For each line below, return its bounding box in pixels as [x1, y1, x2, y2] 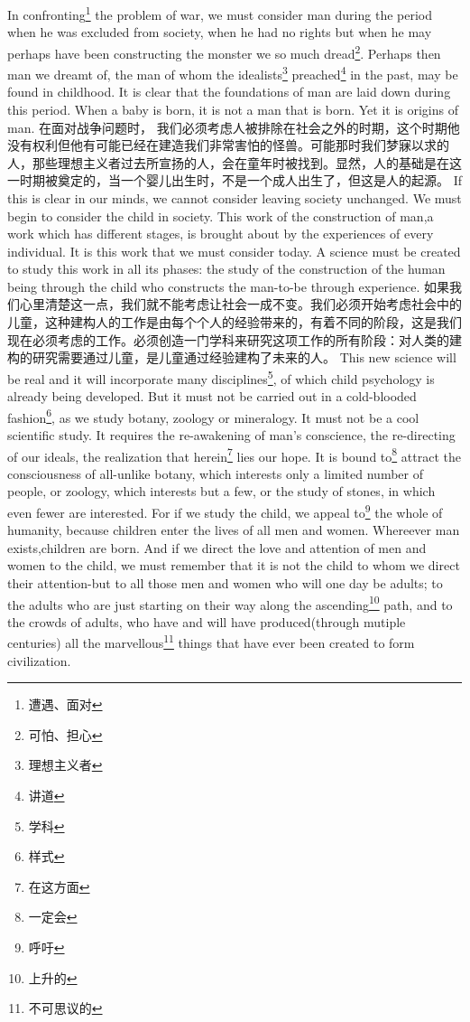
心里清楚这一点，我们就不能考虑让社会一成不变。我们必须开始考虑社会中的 [19, 295, 462, 314]
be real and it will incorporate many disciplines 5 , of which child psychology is [7, 366, 435, 388]
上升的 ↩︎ [28, 968, 78, 987]
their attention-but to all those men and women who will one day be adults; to [7, 574, 443, 592]
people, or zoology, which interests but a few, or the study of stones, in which [7, 482, 436, 501]
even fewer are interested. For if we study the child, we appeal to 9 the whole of [7, 500, 443, 521]
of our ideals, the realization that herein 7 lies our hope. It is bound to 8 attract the [7, 444, 461, 465]
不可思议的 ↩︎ [28, 999, 103, 1017]
